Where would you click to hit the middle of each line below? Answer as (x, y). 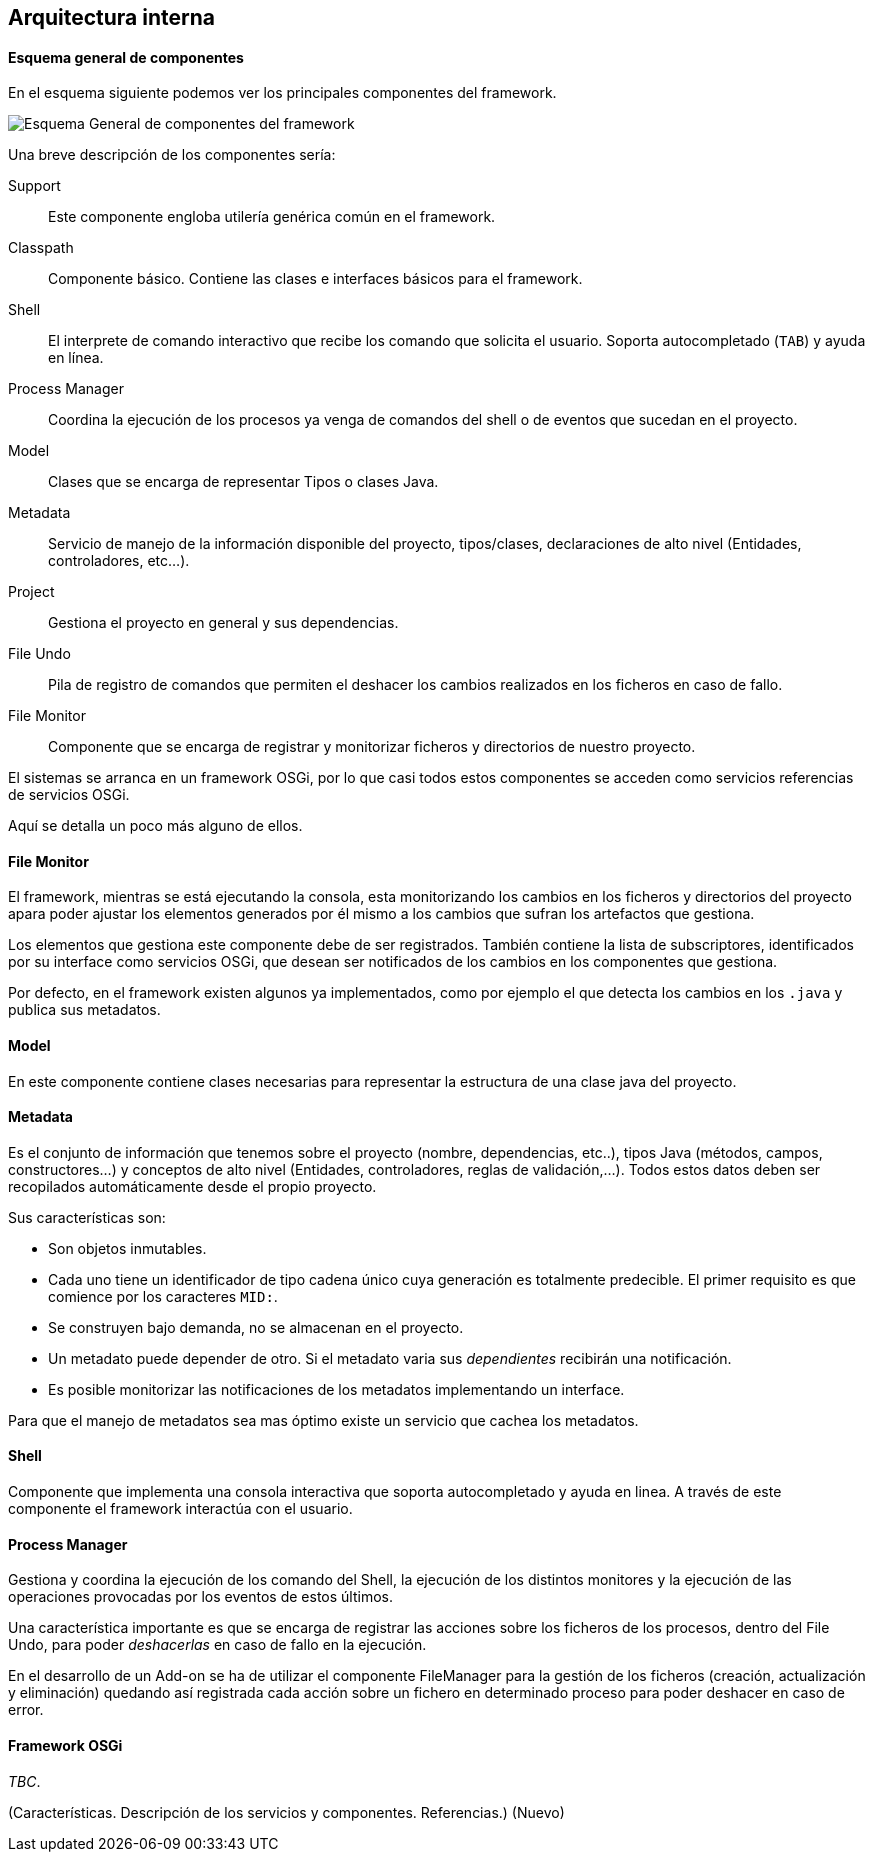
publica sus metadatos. (84, 1010)
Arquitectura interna (111, 17)
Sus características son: (87, 1217)
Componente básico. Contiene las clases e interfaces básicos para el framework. (315, 279)
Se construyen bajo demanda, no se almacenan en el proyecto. (256, 1327)
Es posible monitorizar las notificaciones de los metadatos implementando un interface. (336, 1389)
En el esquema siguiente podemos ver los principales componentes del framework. (282, 93)
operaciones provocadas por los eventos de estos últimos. (200, 1597)
